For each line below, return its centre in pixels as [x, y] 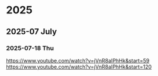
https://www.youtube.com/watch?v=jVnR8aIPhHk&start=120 [79, 67]
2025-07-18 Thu [30, 48]
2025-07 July [32, 32]
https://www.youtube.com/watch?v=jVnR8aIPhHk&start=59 [78, 60]
